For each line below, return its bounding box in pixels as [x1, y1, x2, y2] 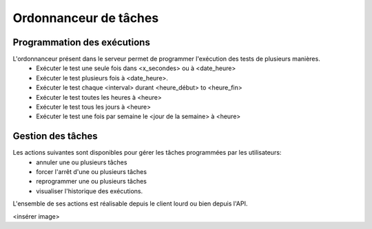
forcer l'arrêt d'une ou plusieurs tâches [36, 168, 147, 176]
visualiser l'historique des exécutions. [36, 186, 143, 195]
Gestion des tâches [12, 131, 98, 142]
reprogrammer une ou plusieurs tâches [36, 177, 147, 186]
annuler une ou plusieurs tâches [36, 158, 127, 166]
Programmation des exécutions [12, 36, 151, 48]
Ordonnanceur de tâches [12, 10, 159, 25]
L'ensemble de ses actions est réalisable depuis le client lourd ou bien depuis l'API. [12, 199, 248, 208]
